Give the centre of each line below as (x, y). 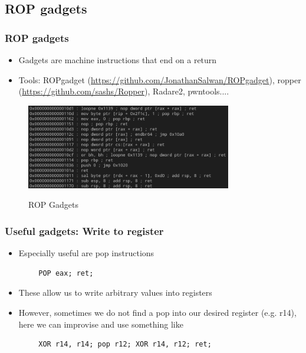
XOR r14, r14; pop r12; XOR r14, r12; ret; (125, 344)
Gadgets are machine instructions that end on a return (118, 60)
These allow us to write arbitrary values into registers (115, 292)
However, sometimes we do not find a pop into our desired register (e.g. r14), (157, 312)
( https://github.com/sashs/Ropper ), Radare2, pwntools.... (124, 91)
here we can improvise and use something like (101, 324)
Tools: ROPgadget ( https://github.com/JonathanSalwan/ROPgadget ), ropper (160, 79)
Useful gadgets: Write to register (84, 231)
